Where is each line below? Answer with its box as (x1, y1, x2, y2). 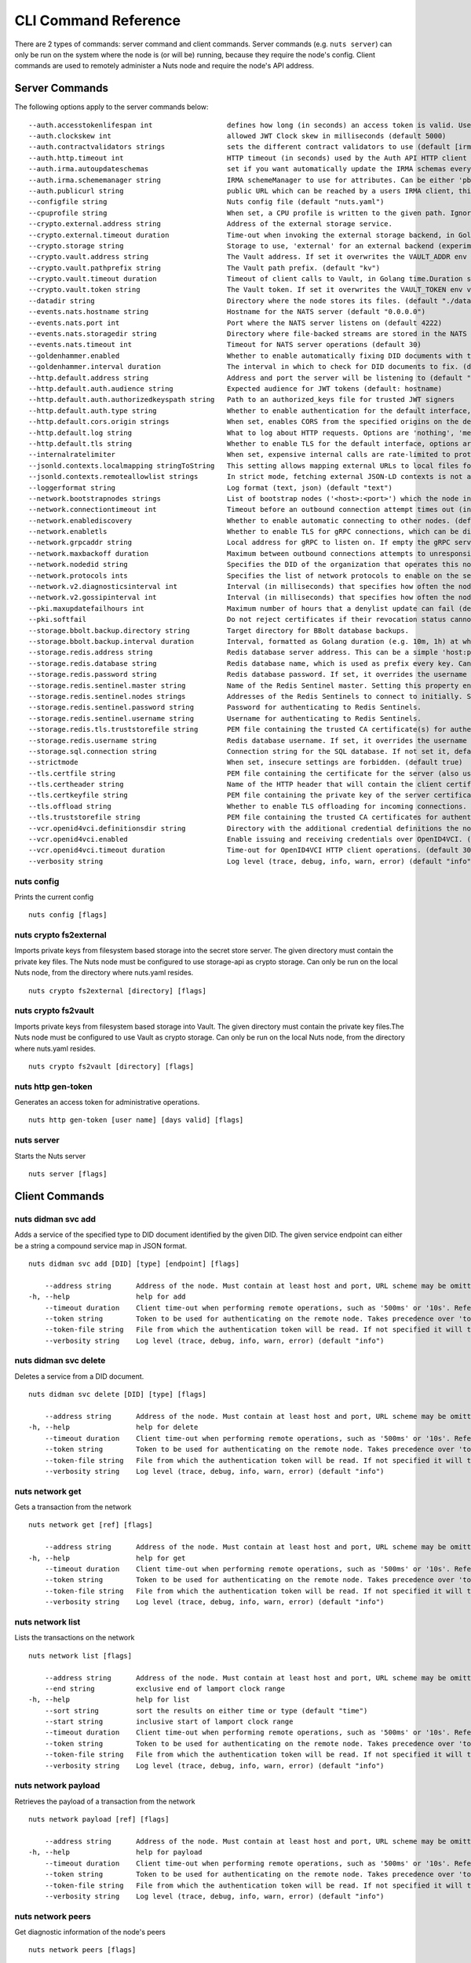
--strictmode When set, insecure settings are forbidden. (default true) (28, 758, 463, 767)
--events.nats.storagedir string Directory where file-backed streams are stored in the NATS (28, 330, 467, 338)
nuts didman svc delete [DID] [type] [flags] (28, 1390, 207, 1399)
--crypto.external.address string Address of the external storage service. (28, 220, 392, 228)
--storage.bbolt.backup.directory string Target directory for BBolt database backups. (28, 626, 410, 635)
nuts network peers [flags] (28, 1946, 137, 1954)
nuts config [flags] (28, 911, 108, 919)
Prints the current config (14, 892, 94, 901)
